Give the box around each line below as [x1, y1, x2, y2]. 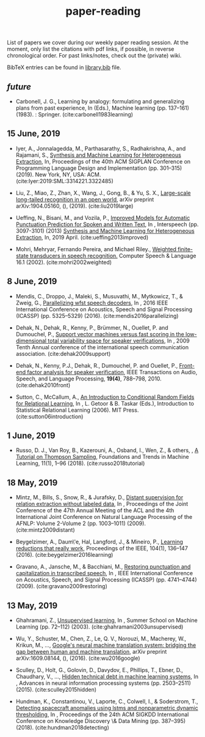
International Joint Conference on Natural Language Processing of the [15, 513, 193, 521]
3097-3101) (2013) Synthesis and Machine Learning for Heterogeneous [15, 227, 195, 234]
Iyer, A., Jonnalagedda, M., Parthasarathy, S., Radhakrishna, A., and [15, 145, 186, 152]
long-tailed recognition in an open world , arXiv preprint [15, 195, 154, 203]
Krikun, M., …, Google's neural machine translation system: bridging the [15, 641, 196, 649]
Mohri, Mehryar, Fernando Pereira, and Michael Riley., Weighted [15, 245, 176, 252]
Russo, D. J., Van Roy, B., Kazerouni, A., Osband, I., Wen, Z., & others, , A [15, 447, 199, 454]
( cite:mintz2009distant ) [15, 526, 75, 534]
